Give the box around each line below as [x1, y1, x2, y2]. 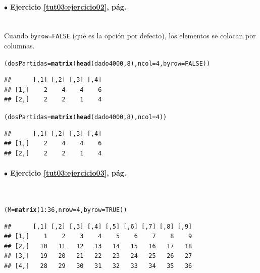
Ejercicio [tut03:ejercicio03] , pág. [10, 168, 127, 178]
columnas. [4, 40, 35, 51]
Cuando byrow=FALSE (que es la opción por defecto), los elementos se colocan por [4, 30, 256, 41]
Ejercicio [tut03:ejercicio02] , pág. [10, 1, 127, 12]
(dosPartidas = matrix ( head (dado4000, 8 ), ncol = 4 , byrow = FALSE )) [4, 60, 211, 67]
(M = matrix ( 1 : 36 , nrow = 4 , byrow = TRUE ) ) [4, 206, 127, 213]
